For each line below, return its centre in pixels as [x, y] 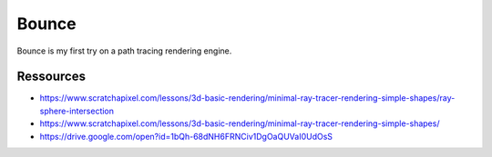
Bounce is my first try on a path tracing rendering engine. [124, 51]
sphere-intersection [77, 111]
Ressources [51, 77]
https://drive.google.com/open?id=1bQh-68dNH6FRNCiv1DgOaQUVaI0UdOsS [186, 136]
